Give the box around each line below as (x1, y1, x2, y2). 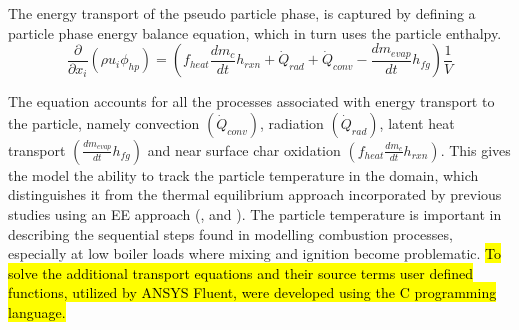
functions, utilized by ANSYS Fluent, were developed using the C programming (8, 282, 497, 303)
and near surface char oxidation (147, 139, 341, 160)
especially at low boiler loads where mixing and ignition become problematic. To (8, 243, 502, 264)
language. (8, 301, 66, 322)
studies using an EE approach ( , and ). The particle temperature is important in (8, 203, 502, 224)
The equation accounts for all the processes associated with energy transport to (8, 91, 495, 112)
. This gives (440, 139, 511, 160)
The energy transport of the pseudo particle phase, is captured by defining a (8, 3, 476, 23)
